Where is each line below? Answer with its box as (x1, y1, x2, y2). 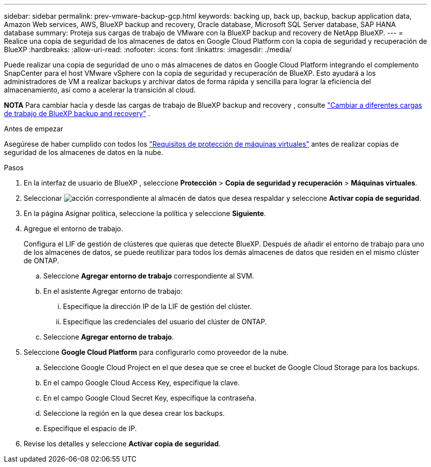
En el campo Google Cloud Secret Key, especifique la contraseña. (43, 394, 256, 402)
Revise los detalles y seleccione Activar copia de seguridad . (24, 439, 221, 448)
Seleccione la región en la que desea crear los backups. (43, 409, 225, 417)
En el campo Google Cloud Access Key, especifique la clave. (43, 378, 240, 387)
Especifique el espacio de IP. (43, 424, 137, 433)
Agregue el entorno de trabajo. (24, 224, 123, 233)
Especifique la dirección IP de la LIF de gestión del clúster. (63, 302, 252, 311)
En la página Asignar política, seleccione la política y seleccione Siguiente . (24, 209, 266, 218)
